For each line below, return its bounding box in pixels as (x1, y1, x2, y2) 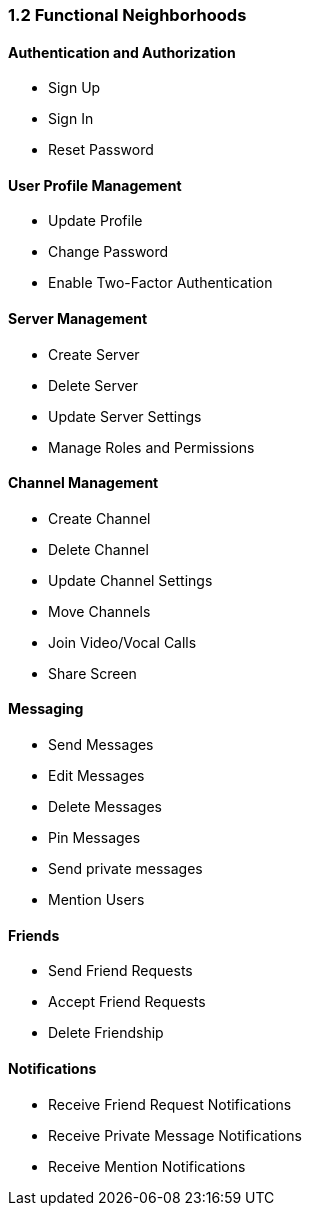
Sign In (48, 110, 94, 128)
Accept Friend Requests (48, 993, 206, 1011)
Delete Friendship (48, 1024, 164, 1042)
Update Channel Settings (48, 571, 213, 589)
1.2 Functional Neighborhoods (8, 5, 247, 25)
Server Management (8, 310, 148, 328)
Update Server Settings (48, 407, 202, 425)
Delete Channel (48, 540, 149, 558)
